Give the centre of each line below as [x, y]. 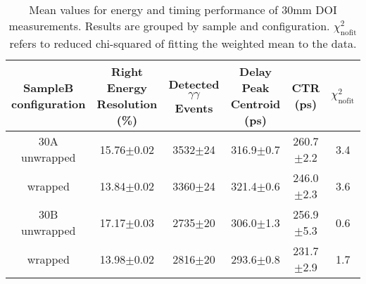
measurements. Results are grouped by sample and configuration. [169, 26]
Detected [194, 84]
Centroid [255, 104]
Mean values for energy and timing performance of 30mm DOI [183, 9]
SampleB [49, 88]
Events [194, 108]
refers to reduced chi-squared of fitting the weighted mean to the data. [183, 44]
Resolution [127, 104]
